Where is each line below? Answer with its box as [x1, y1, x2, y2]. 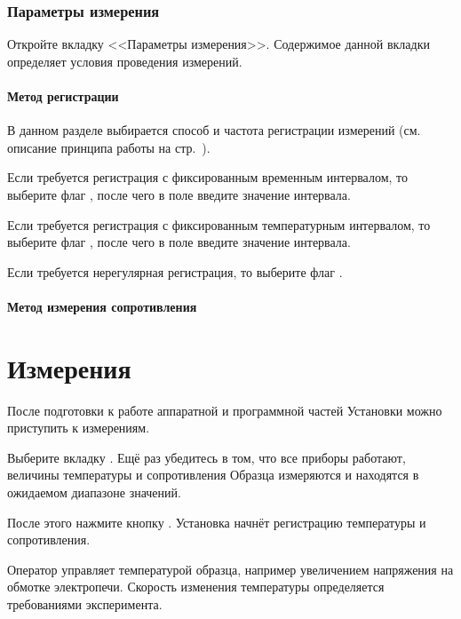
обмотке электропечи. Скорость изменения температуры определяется [7, 577, 385, 596]
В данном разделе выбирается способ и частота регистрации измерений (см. [7, 121, 421, 139]
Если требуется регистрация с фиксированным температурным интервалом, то [7, 215, 431, 234]
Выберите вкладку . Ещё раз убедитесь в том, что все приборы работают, [7, 448, 406, 466]
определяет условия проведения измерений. [7, 52, 242, 70]
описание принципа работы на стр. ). [7, 138, 211, 156]
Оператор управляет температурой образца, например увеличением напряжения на [7, 559, 454, 578]
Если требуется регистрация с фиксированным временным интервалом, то [7, 168, 408, 186]
